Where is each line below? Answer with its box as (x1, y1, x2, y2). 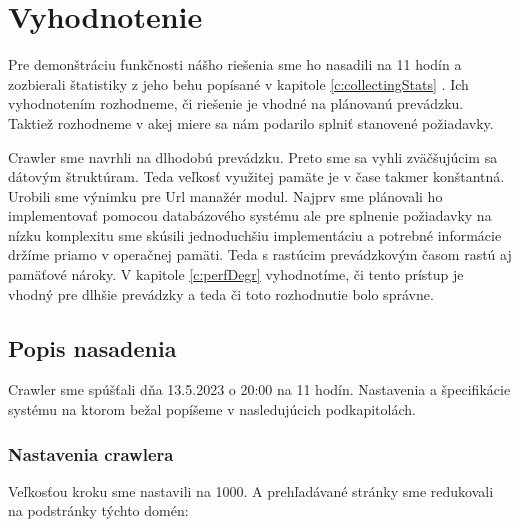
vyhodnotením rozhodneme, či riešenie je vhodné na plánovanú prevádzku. (8, 93, 464, 114)
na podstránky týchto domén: (8, 500, 189, 521)
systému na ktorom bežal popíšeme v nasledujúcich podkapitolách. (8, 399, 416, 420)
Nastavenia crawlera (8, 441, 174, 466)
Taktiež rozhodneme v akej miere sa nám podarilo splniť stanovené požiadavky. (8, 112, 494, 133)
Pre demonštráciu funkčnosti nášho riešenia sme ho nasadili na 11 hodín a (8, 54, 462, 75)
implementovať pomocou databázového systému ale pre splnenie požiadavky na (8, 205, 492, 226)
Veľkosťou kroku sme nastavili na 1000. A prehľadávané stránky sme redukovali (8, 480, 494, 501)
